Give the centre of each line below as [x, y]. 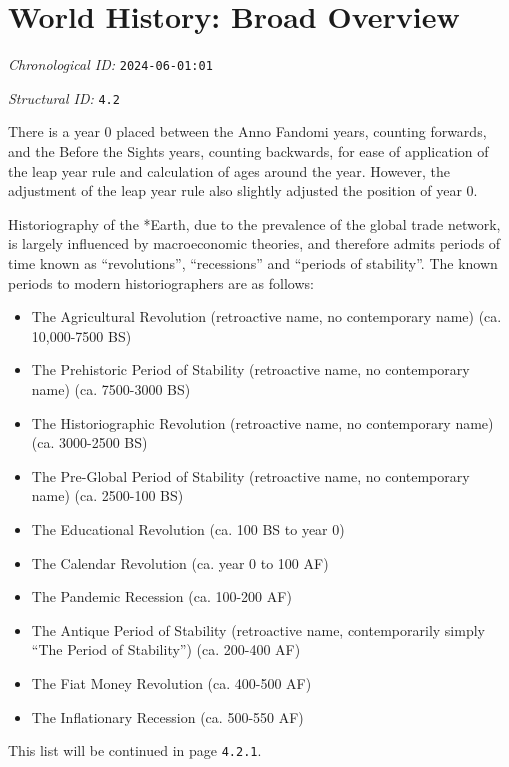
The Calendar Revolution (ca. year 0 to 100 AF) [180, 562]
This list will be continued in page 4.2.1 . [135, 750]
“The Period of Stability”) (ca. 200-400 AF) [166, 649]
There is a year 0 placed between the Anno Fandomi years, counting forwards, [247, 131]
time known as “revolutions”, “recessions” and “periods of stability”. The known [253, 263]
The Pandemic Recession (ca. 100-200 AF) [161, 596]
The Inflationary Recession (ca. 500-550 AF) [167, 716]
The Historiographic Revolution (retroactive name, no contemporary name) [262, 422]
